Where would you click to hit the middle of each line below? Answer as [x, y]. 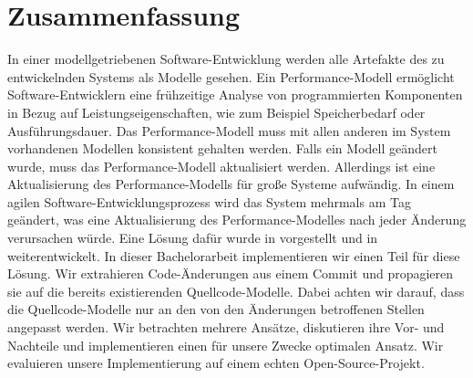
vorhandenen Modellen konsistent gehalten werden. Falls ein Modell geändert [222, 148]
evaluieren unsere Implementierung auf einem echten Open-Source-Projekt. [216, 363]
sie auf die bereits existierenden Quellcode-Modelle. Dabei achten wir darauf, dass [236, 291]
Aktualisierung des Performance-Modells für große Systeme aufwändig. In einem [231, 184]
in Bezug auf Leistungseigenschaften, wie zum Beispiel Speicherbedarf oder [216, 112]
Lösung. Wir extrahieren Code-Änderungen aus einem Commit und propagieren [231, 273]
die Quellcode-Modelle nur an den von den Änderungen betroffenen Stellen [216, 309]
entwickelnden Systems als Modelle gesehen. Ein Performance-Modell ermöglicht [231, 76]
